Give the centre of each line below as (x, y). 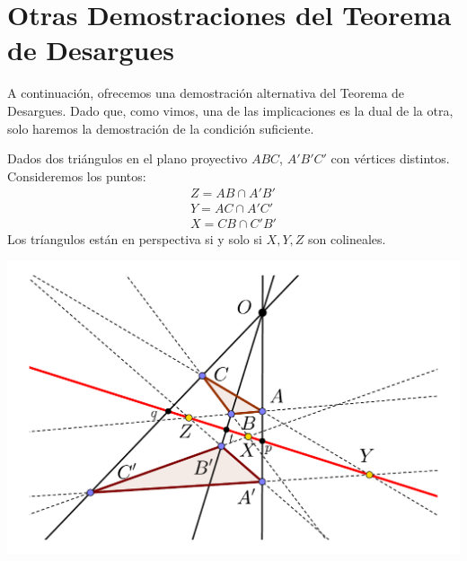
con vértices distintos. (390, 158)
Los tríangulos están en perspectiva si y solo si (135, 239)
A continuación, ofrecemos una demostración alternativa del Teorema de (206, 93)
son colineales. (347, 239)
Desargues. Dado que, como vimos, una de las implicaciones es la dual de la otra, (230, 110)
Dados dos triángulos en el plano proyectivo (128, 158)
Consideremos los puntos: (77, 175)
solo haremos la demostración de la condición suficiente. (161, 128)
